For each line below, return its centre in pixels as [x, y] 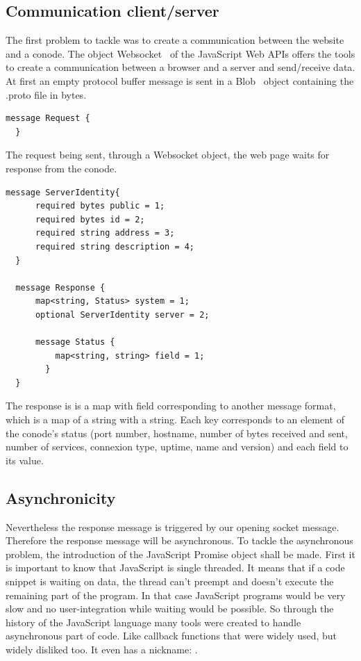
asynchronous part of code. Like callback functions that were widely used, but [171, 636]
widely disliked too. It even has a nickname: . [102, 649]
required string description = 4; [115, 246]
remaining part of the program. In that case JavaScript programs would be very [176, 595]
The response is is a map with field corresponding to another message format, [171, 406]
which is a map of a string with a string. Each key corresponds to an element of [175, 419]
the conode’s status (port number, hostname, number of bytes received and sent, [177, 433]
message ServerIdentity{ [63, 192]
